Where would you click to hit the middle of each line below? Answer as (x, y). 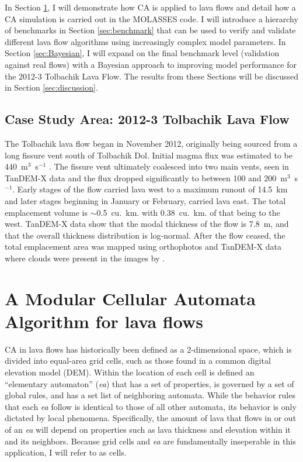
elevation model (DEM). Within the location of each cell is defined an (130, 372)
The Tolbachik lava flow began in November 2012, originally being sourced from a (151, 143)
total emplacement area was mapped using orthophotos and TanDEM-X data (143, 246)
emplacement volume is (46, 212)
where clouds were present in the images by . (85, 258)
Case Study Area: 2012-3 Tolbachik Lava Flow (147, 119)
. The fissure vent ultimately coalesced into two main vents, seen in (169, 166)
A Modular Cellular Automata (130, 298)
